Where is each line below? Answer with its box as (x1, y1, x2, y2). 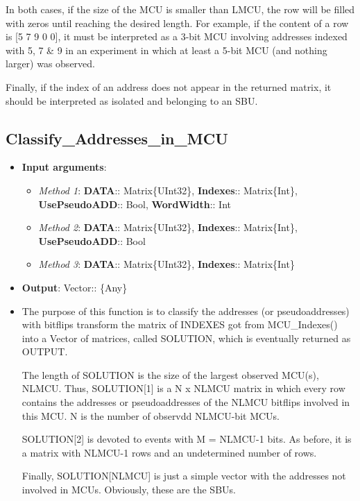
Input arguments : (22, 160, 107, 174)
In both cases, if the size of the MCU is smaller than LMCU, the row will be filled (6, 2, 355, 16)
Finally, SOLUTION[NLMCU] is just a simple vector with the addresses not (22, 468, 346, 483)
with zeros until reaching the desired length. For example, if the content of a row (6, 15, 349, 30)
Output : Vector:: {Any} (22, 280, 128, 294)
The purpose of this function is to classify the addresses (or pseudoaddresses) (22, 303, 350, 318)
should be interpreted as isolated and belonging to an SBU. (6, 93, 258, 108)
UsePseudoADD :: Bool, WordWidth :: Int (38, 196, 232, 211)
